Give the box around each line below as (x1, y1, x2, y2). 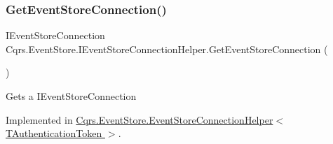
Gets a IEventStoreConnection (6, 89, 137, 103)
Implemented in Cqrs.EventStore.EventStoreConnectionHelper (6, 112, 273, 127)
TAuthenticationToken (6, 126, 102, 141)
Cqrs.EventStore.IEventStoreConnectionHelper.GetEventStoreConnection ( (6, 41, 328, 56)
